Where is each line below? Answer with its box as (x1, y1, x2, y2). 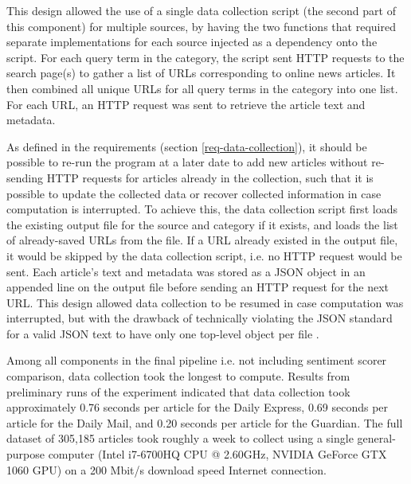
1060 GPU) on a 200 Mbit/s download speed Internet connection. (6, 461, 327, 478)
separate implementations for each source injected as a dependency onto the (6, 33, 378, 50)
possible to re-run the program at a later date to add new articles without (6, 154, 368, 170)
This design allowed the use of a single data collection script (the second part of (6, 2, 396, 18)
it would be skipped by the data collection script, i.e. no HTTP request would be (6, 247, 402, 263)
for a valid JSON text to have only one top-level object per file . (6, 325, 319, 342)
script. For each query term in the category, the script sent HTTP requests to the (6, 49, 405, 65)
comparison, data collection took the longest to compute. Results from (6, 368, 350, 384)
